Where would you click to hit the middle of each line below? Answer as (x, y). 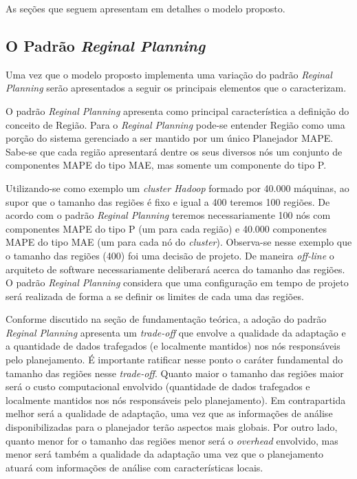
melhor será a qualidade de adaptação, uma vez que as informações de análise (169, 413)
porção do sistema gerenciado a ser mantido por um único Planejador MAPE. (170, 138)
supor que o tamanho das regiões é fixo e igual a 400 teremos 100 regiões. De (168, 201)
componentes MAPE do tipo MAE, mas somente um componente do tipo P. (166, 165)
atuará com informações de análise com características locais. (134, 467)
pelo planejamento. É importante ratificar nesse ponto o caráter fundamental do (174, 360)
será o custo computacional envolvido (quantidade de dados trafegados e (158, 386)
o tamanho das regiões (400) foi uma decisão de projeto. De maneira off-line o (170, 255)
